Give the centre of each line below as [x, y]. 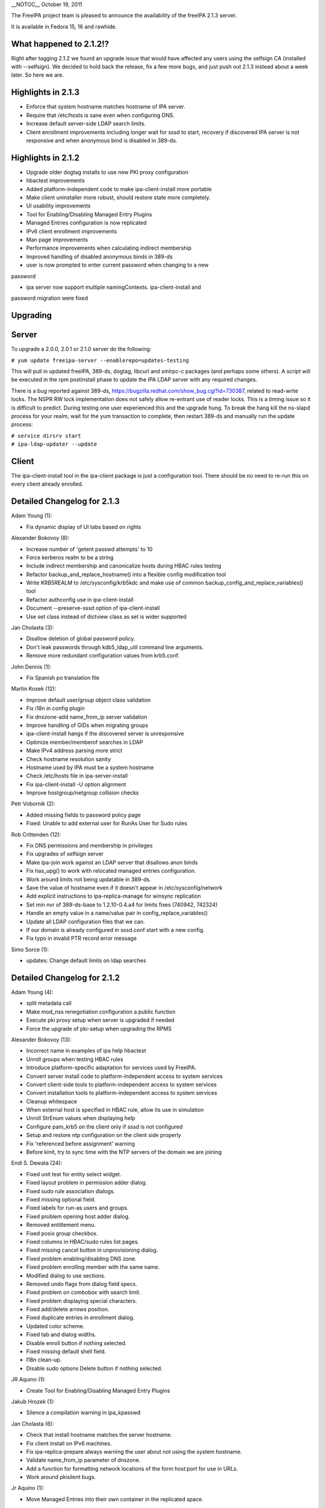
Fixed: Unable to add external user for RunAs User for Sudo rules [107, 823]
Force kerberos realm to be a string [70, 557]
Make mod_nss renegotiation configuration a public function [101, 1012]
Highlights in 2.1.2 [45, 158]
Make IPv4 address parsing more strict [74, 750]
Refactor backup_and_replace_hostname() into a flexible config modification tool [126, 574]
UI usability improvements [58, 206]
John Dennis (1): [31, 667]
